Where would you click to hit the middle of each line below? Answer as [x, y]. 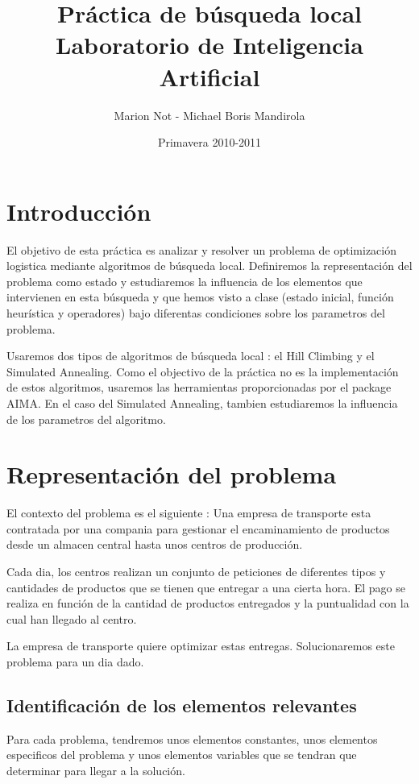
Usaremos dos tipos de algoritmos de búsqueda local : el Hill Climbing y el [191, 356]
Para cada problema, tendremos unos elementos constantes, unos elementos [192, 738]
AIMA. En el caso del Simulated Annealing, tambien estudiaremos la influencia [202, 402]
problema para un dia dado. [75, 662]
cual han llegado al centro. [72, 618]
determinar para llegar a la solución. [96, 771]
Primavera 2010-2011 [209, 142]
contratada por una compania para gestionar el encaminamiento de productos [198, 528]
